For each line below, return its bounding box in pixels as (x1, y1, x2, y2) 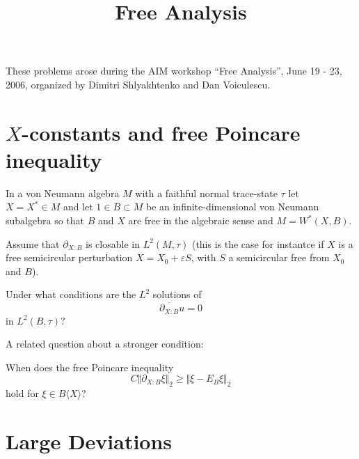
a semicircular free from (228, 250, 330, 265)
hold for (6, 386, 39, 400)
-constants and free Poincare (22, 118, 301, 146)
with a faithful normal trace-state (135, 185, 278, 200)
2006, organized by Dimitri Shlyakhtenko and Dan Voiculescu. (6, 77, 271, 91)
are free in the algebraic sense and (128, 213, 273, 228)
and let (63, 199, 93, 214)
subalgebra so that (6, 213, 84, 228)
